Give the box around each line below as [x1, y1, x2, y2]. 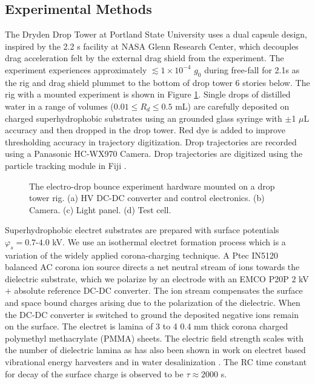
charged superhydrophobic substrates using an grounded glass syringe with [5, 111, 282, 124]
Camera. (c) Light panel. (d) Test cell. [29, 203, 171, 216]
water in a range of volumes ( [5, 99, 114, 112]
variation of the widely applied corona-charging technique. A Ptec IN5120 [5, 248, 279, 261]
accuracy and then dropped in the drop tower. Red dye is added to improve [5, 124, 285, 136]
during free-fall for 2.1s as [204, 63, 300, 76]
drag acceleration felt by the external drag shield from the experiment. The [5, 51, 284, 64]
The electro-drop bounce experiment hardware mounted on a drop [29, 179, 275, 192]
